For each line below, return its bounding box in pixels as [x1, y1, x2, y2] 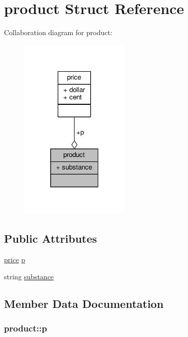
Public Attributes [4, 231, 97, 246]
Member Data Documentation [4, 295, 164, 311]
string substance [4, 271, 54, 281]
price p [4, 254, 26, 265]
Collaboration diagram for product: [4, 27, 113, 38]
